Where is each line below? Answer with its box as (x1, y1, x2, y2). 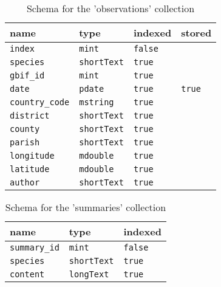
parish (10, 137, 40, 147)
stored (181, 26, 212, 40)
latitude (10, 164, 50, 174)
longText (69, 269, 109, 279)
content (10, 269, 45, 279)
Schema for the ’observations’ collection (26, 1, 195, 15)
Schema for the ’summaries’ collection (5, 200, 166, 214)
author (10, 178, 40, 187)
